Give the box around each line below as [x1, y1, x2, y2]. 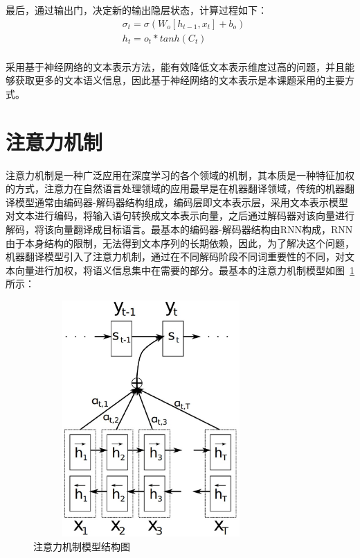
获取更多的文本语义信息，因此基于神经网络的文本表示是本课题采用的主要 [15, 73, 345, 87]
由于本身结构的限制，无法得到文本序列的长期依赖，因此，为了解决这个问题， [6, 235, 354, 250]
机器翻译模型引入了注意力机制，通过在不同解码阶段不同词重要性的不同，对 [6, 249, 345, 264]
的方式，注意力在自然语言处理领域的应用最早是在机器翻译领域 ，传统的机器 [6, 181, 345, 196]
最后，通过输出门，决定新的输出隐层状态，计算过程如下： [6, 3, 267, 17]
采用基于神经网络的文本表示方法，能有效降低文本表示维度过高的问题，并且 [6, 59, 345, 74]
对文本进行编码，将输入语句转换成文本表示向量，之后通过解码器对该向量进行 [6, 208, 354, 223]
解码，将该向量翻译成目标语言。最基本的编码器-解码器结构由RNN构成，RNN [6, 221, 353, 236]
